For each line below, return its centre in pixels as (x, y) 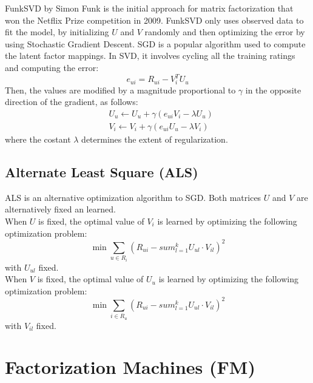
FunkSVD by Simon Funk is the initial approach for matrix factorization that (149, 8)
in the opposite (273, 90)
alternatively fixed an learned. (60, 209)
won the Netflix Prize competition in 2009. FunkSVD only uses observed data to (154, 20)
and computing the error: (52, 67)
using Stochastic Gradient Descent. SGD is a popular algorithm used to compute (155, 43)
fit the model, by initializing (57, 32)
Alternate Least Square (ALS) (102, 172)
